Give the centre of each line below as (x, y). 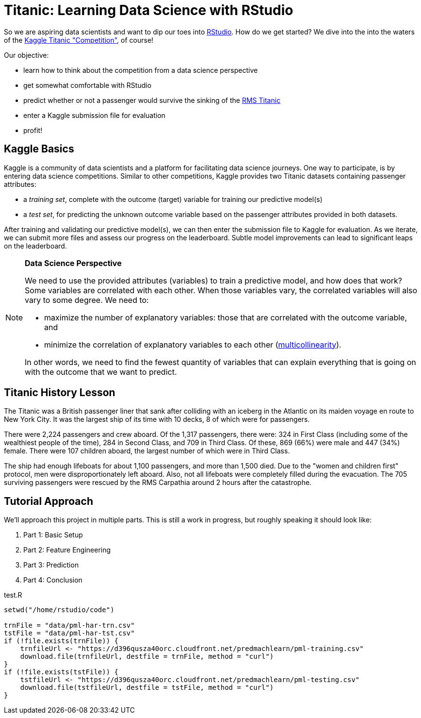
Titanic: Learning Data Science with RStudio (149, 10)
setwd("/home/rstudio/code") (59, 610)
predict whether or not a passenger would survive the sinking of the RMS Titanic (152, 100)
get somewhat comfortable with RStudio (88, 85)
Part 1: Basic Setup (53, 535)
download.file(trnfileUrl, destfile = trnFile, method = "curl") (147, 657)
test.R (13, 595)
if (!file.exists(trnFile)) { (61, 641)
